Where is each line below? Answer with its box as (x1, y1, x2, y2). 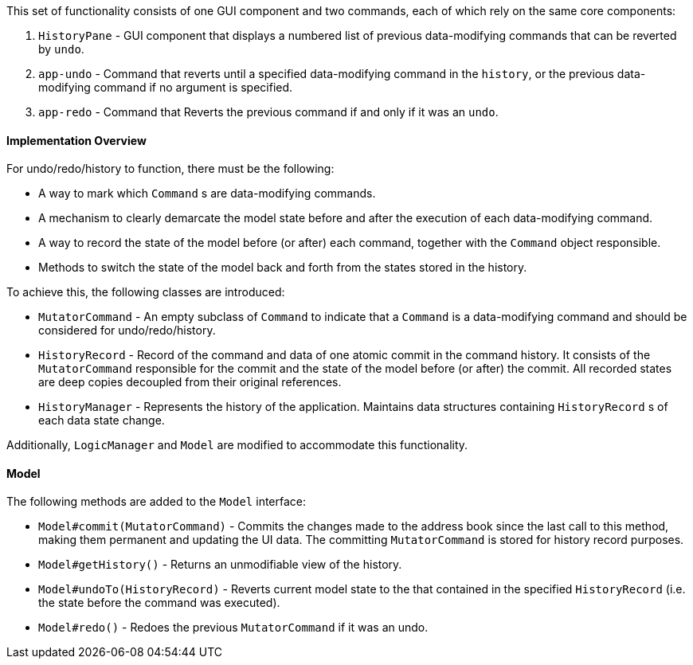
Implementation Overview (6, 133, 147, 147)
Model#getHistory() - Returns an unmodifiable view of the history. (38, 557, 402, 572)
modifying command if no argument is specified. (38, 80, 293, 94)
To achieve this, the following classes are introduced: (6, 285, 285, 299)
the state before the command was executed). (38, 596, 280, 610)
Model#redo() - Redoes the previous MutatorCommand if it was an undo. (38, 620, 429, 635)
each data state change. (38, 413, 165, 428)
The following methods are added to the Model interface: (6, 495, 307, 509)
